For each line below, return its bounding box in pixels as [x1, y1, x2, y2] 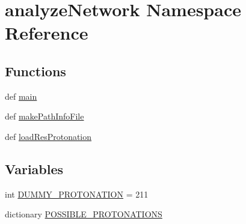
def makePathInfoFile [5, 110, 84, 123]
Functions [5, 61, 66, 80]
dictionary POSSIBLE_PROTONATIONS [5, 208, 162, 220]
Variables [5, 159, 64, 178]
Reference [5, 20, 88, 45]
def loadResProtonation [5, 130, 92, 142]
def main [5, 89, 37, 102]
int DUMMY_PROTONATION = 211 [5, 187, 149, 200]
